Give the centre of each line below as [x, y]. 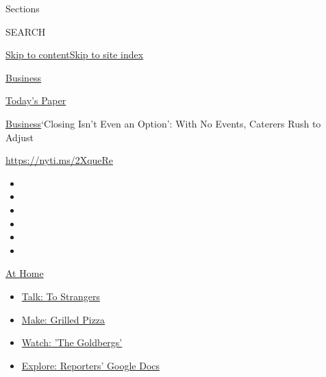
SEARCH [26, 31]
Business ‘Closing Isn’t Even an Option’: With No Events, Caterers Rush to [163, 123]
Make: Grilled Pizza [63, 319]
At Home [25, 273]
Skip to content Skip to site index [75, 54]
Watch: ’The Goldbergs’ [72, 342]
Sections [23, 8]
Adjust [20, 137]
